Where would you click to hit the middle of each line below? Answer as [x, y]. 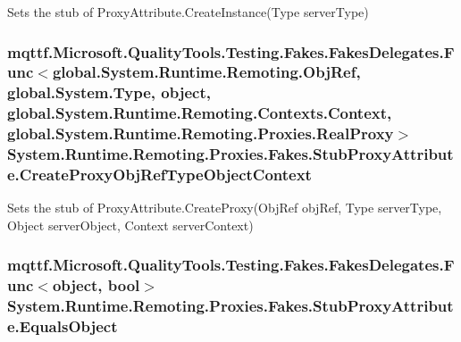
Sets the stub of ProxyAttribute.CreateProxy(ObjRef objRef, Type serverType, [225, 208]
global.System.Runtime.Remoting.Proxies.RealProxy [201, 133]
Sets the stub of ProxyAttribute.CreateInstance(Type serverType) [188, 12]
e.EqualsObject [63, 326]
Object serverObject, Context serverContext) [130, 225]
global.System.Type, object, [109, 92]
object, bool [96, 285]
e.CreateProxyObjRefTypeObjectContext [159, 175]
